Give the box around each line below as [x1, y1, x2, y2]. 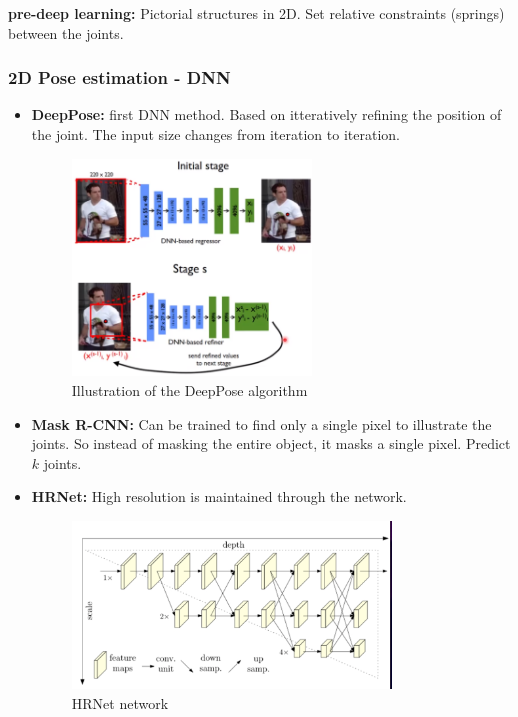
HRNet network [71, 693, 169, 714]
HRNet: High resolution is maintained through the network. [31, 486, 407, 507]
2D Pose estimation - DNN [8, 65, 231, 90]
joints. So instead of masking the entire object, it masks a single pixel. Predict [31, 433, 511, 454]
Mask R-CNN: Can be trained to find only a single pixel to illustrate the [31, 413, 492, 434]
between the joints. [8, 22, 124, 43]
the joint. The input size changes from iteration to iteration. [31, 124, 400, 144]
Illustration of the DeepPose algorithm [71, 380, 308, 401]
